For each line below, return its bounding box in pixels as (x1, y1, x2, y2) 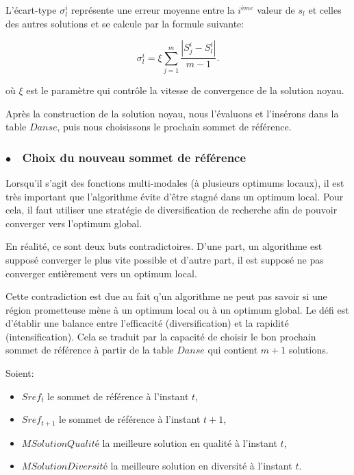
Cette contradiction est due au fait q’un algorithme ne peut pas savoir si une (5, 289, 327, 303)
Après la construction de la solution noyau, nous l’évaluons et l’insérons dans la (5, 106, 339, 120)
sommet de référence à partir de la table (5, 343, 174, 357)
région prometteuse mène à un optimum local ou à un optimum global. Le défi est (5, 302, 349, 316)
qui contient (207, 343, 258, 357)
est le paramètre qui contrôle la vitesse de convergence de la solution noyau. (26, 82, 344, 97)
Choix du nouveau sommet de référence (22, 148, 246, 165)
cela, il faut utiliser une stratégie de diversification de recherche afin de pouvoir (5, 202, 338, 217)
